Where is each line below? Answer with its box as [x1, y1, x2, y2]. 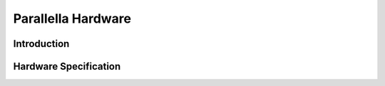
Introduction [13, 38, 70, 50]
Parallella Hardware [13, 11, 132, 26]
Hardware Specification [13, 60, 121, 72]
